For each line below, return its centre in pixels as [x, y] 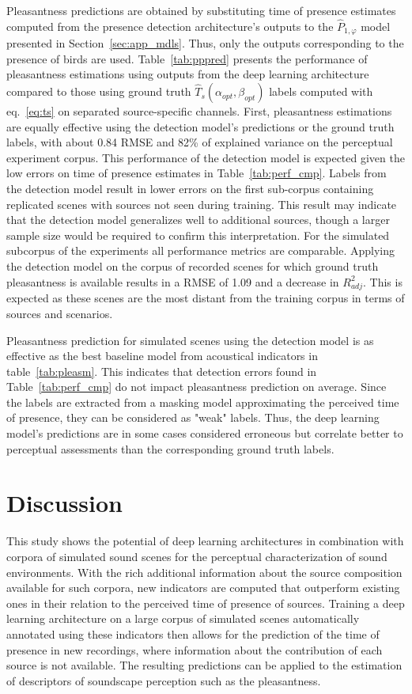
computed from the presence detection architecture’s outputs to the [170, 26]
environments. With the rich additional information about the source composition [204, 572]
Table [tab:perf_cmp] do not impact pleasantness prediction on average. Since [197, 387]
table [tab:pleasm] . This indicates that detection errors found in [162, 371]
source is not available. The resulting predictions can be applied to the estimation [204, 665]
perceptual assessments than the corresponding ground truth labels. [170, 448]
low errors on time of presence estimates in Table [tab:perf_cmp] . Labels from [197, 173]
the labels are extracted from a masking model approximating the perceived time [203, 402]
